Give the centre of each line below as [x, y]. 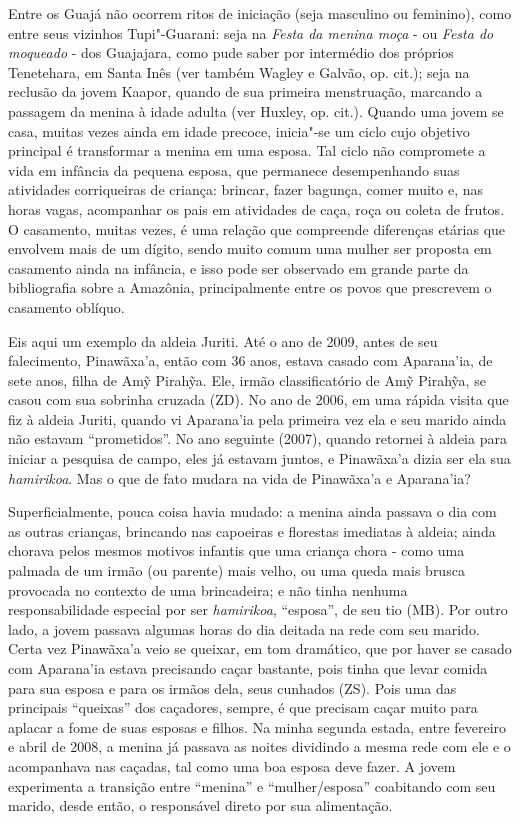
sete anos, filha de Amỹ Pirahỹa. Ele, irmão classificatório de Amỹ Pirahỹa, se [247, 379]
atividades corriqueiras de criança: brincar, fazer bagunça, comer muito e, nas [245, 189]
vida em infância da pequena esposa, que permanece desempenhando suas [234, 169]
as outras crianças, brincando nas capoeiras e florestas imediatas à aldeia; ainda [252, 530]
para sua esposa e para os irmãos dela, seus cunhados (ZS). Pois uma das [232, 687]
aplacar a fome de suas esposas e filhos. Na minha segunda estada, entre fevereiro [257, 726]
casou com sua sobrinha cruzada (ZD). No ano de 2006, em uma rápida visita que [258, 399]
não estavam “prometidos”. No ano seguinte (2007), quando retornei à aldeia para [257, 438]
